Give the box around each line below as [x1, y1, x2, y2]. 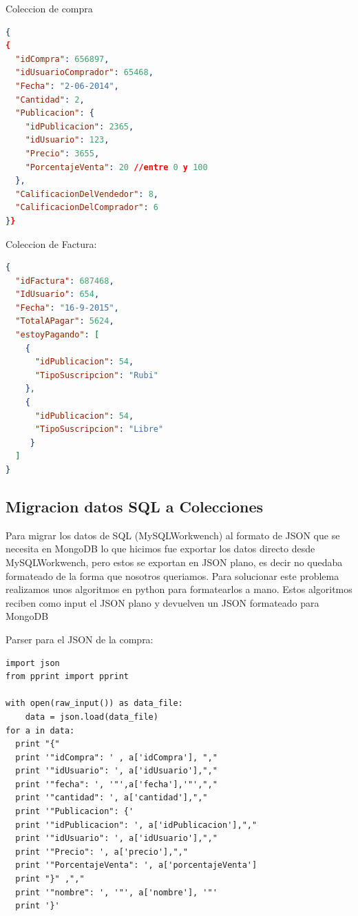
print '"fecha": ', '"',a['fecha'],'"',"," [15, 779, 218, 789]
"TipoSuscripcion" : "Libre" [34, 424, 164, 435]
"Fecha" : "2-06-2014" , [15, 81, 119, 91]
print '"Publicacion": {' [15, 806, 134, 817]
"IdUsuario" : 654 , [15, 289, 100, 300]
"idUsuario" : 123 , [25, 135, 109, 145]
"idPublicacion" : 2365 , [25, 121, 134, 132]
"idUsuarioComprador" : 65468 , [15, 67, 154, 78]
